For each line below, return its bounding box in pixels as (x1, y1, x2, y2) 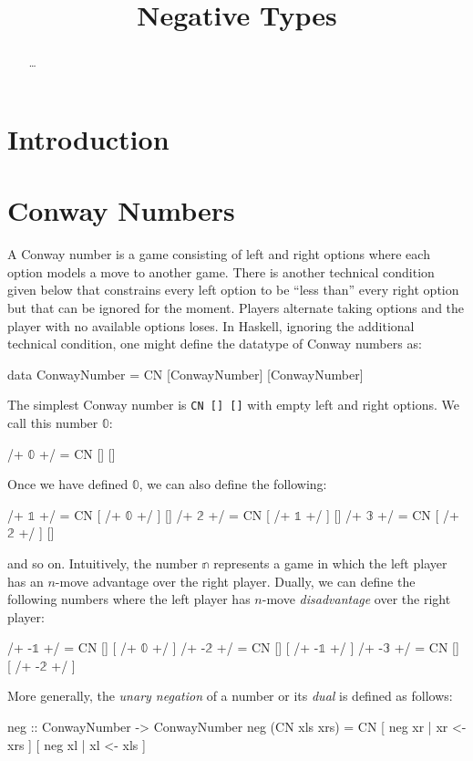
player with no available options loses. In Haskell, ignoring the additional (7, 316, 415, 335)
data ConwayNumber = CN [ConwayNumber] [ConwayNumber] (7, 364, 364, 383)
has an (7, 571, 44, 590)
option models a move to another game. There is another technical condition (7, 262, 435, 281)
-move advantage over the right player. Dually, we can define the (55, 571, 416, 590)
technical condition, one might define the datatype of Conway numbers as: (7, 334, 422, 353)
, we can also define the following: (139, 474, 327, 494)
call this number (7, 412, 98, 432)
